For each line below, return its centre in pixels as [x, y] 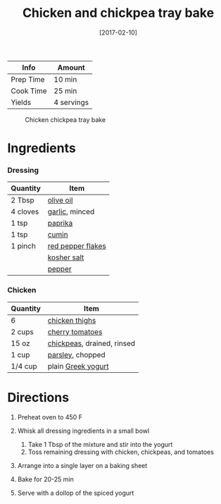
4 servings [71, 102]
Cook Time [29, 91]
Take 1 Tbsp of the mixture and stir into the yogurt [100, 444]
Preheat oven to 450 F [50, 417]
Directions [38, 397]
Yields [21, 102]
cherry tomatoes [75, 331]
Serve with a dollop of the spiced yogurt [76, 493]
